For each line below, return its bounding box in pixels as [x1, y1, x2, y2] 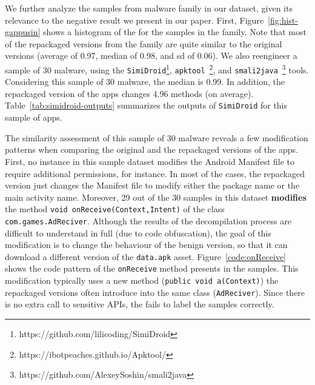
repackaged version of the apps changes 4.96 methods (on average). [5, 87, 254, 99]
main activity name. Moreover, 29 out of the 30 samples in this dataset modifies [5, 190, 307, 203]
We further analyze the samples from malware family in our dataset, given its [5, 2, 293, 14]
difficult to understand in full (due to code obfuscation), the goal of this [5, 226, 271, 239]
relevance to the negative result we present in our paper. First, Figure [5, 13, 264, 26]
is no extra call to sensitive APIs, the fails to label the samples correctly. [5, 298, 274, 310]
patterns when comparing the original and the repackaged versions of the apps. [5, 143, 298, 156]
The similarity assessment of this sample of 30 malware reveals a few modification [5, 131, 308, 144]
